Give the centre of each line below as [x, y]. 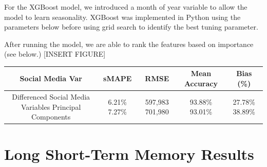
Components [51, 117]
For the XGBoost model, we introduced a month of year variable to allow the [126, 7]
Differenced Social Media [51, 96]
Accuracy [201, 83]
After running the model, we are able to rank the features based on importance [129, 44]
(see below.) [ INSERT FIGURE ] [55, 54]
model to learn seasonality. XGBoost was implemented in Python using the [122, 17]
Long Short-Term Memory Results [129, 154]
